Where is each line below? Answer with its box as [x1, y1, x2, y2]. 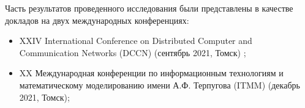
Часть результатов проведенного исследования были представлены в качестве [5, 2, 293, 14]
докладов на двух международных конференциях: [5, 13, 189, 26]
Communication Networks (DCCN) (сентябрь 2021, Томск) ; [19, 46, 246, 59]
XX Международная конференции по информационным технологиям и [19, 67, 284, 79]
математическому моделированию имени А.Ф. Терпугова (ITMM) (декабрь [19, 78, 300, 91]
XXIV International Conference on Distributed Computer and [19, 34, 252, 47]
